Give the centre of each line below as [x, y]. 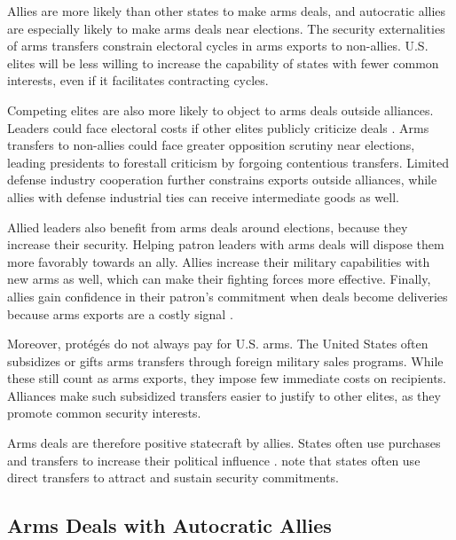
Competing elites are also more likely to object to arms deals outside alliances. [220, 110]
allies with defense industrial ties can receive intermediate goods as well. [203, 196]
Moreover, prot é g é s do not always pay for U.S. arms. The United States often [218, 344]
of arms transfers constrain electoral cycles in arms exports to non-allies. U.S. [218, 46]
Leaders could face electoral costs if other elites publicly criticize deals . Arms [218, 127]
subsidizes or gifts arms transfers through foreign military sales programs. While [225, 360]
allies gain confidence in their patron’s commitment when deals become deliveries [228, 296]
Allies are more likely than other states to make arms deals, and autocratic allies [227, 11]
